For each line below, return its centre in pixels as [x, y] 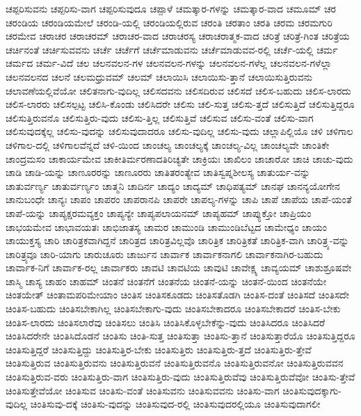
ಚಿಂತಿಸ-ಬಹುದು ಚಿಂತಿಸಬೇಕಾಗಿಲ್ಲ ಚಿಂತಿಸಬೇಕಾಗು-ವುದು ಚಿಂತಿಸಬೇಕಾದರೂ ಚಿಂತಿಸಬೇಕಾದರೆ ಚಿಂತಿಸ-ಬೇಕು [173, 309]
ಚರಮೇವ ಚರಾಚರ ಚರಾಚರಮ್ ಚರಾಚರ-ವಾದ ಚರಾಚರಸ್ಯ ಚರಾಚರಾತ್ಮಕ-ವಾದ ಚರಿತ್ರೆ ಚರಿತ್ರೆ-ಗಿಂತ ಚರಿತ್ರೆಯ [178, 36]
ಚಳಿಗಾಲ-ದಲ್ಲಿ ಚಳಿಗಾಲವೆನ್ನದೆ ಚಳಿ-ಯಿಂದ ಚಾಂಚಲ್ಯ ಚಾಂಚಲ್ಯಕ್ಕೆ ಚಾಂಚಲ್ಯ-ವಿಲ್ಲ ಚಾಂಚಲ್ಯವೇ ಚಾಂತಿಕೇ [168, 144]
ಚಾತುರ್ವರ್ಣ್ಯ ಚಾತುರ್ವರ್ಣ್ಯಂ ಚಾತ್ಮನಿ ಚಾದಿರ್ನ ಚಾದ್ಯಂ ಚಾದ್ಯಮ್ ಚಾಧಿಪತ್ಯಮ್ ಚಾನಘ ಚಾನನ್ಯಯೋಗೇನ [173, 185]
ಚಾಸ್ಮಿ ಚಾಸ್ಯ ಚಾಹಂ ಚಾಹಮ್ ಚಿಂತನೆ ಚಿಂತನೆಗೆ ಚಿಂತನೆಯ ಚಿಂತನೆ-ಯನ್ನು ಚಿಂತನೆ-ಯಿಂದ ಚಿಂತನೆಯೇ [166, 281]
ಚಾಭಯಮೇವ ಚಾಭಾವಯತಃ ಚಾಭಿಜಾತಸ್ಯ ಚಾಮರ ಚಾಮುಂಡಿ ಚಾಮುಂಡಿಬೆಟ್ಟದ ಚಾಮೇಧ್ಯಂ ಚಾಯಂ [166, 226]
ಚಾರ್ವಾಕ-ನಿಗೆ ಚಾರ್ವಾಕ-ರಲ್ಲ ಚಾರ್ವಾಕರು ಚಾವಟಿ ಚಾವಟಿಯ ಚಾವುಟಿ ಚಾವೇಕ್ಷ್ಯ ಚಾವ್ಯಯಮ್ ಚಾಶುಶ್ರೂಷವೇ [179, 267]
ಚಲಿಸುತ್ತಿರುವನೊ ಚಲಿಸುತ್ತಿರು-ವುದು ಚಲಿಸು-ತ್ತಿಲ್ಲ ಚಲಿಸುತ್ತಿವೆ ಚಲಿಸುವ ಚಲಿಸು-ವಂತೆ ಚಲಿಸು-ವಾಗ [160, 117]
